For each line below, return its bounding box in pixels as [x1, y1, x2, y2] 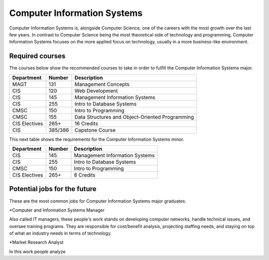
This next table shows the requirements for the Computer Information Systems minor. [9, 136, 184, 142]
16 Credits [74, 120, 98, 127]
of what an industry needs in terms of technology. [9, 230, 112, 237]
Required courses [9, 52, 66, 60]
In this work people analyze [9, 249, 66, 255]
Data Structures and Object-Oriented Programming [74, 113, 194, 120]
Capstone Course [74, 126, 116, 133]
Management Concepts [74, 80, 130, 87]
